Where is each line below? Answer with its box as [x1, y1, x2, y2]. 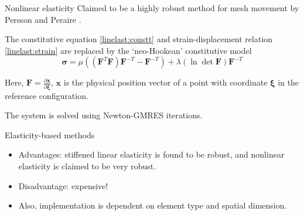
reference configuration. [5, 89, 88, 101]
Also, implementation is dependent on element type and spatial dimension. [18, 199, 287, 211]
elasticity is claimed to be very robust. [18, 160, 156, 172]
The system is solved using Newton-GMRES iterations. [5, 109, 203, 121]
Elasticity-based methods [5, 128, 95, 141]
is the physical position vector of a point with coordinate [63, 76, 268, 88]
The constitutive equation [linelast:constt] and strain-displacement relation [5, 33, 273, 45]
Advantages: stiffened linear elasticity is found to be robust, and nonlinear [18, 148, 285, 161]
